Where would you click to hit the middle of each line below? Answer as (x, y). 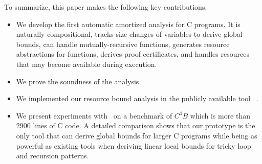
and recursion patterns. (52, 156)
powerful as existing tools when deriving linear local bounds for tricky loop (134, 145)
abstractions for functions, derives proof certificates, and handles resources (133, 54)
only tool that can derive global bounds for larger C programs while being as (137, 135)
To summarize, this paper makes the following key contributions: (106, 7)
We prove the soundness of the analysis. (79, 81)
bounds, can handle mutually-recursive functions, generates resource (123, 44)
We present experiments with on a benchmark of (94, 115)
